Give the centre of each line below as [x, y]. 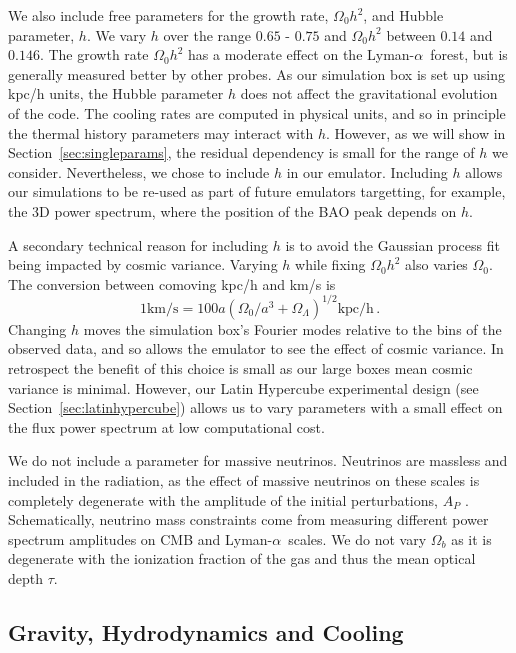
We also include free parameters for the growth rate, [168, 15]
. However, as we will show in [415, 132]
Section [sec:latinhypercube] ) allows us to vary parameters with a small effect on [255, 407]
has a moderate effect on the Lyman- [301, 54]
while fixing [330, 264]
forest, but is [469, 54]
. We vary [116, 34]
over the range [207, 34]
